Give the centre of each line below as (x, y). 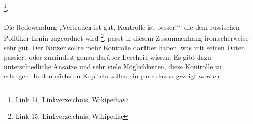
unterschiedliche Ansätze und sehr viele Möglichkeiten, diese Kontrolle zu (113, 66)
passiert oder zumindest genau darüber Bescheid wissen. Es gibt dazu (108, 57)
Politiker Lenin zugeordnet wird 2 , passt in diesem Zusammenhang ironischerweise (126, 37)
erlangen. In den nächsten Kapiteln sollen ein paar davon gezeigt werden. (113, 76)
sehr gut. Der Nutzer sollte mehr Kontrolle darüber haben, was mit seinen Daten (125, 47)
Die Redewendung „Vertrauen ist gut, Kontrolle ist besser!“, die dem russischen (122, 26)
